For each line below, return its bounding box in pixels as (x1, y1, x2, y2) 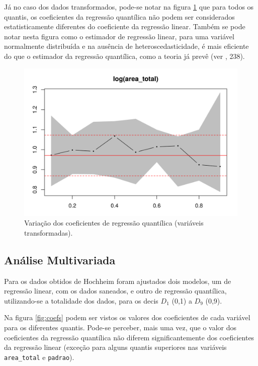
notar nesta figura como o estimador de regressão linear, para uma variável (4, 31, 234, 41)
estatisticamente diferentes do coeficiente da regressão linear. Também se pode (4, 21, 245, 32)
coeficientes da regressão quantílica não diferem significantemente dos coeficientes (4, 332, 254, 342)
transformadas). (24, 227, 73, 238)
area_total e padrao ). (4, 351, 74, 362)
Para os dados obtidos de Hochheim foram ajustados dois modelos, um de (4, 275, 231, 286)
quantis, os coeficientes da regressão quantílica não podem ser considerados (4, 11, 235, 22)
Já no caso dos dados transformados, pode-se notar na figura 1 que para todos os (4, 2, 254, 12)
